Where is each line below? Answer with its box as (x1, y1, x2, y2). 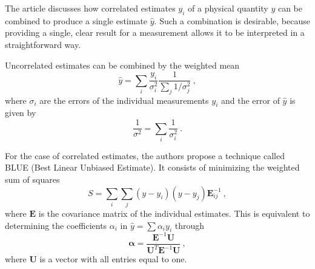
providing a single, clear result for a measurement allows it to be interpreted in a (5, 26, 305, 39)
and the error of (220, 94, 280, 106)
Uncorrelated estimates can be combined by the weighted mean (5, 58, 240, 71)
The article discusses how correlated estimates (5, 2, 176, 14)
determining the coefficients (5, 219, 107, 231)
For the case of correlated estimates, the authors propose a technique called (5, 149, 285, 162)
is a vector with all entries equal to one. (39, 253, 187, 265)
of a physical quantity (188, 2, 268, 14)
